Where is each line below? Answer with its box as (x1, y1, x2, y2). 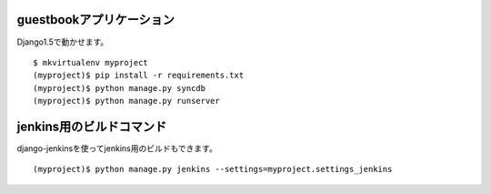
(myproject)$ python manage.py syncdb (33, 83, 206, 93)
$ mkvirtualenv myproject (33, 57, 149, 67)
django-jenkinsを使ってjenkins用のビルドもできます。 (16, 142, 217, 154)
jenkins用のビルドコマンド (16, 118, 167, 134)
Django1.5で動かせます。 (16, 36, 109, 47)
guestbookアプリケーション (16, 12, 175, 27)
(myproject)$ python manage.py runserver (33, 96, 220, 107)
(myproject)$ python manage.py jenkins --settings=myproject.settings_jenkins (33, 164, 393, 175)
